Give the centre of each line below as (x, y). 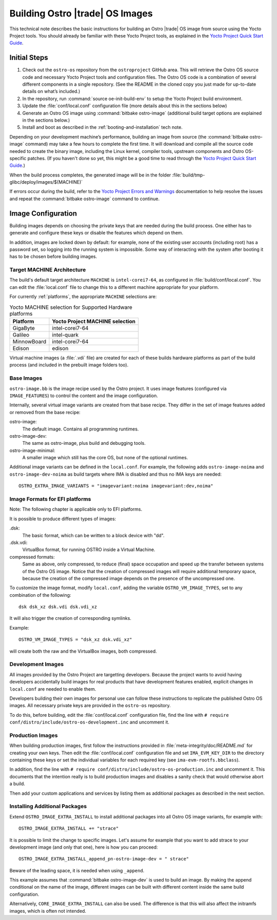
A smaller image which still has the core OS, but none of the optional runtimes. (105, 458)
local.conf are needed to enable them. (53, 689)
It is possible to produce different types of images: (63, 519)
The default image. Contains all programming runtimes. (81, 429)
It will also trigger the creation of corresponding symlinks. (71, 618)
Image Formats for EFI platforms (50, 499)
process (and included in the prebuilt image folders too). (69, 365)
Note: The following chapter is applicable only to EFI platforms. (76, 509)
